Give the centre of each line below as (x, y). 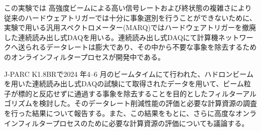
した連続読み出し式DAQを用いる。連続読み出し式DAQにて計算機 (111, 37)
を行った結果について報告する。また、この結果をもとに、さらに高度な (120, 113)
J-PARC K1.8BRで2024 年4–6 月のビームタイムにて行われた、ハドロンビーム (129, 74)
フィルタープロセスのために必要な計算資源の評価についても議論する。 (133, 123)
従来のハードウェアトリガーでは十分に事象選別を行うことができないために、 (130, 17)
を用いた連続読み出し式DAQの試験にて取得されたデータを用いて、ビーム (124, 84)
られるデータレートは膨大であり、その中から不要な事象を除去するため (141, 47)
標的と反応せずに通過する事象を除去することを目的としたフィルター (130, 93)
